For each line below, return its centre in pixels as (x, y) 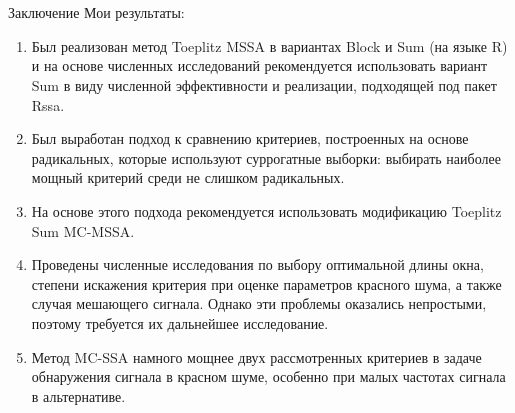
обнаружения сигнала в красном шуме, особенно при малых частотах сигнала (268, 376)
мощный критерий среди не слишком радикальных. (188, 177)
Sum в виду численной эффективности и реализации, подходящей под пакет (264, 84)
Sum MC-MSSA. (83, 230)
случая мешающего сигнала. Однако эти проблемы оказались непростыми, (259, 303)
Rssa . (48, 104)
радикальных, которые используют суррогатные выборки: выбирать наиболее (266, 157)
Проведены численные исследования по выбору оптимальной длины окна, (257, 264)
